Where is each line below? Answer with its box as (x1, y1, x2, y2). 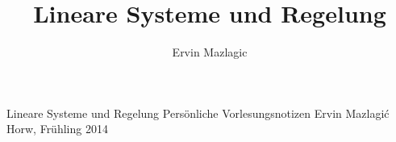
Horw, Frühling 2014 (6, 120, 108, 137)
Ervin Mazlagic (172, 44, 248, 61)
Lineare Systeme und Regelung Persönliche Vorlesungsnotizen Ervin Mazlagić (6, 104, 390, 121)
